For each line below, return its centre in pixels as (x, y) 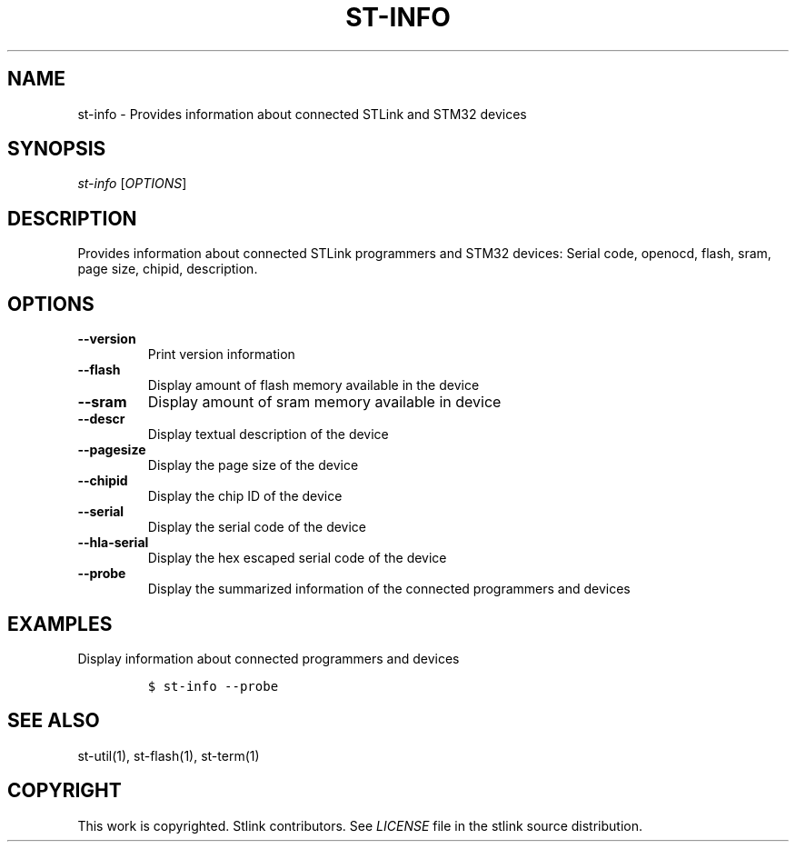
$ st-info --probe (213, 686)
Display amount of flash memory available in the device (313, 385)
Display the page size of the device (253, 465)
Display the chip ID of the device (245, 496)
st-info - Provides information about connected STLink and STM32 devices (302, 114)
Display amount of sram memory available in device (324, 402)
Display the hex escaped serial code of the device (297, 558)
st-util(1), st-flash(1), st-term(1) (169, 755)
